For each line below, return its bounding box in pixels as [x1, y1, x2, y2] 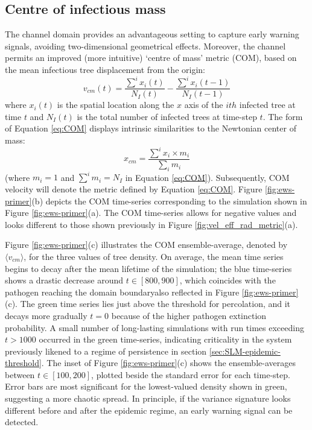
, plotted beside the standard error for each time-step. [91, 368, 290, 381]
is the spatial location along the [57, 98, 174, 111]
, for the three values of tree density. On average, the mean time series [24, 250, 284, 262]
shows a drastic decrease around [5, 274, 124, 286]
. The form [263, 110, 303, 122]
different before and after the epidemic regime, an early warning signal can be [5, 403, 293, 416]
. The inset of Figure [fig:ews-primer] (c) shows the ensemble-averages [41, 356, 296, 369]
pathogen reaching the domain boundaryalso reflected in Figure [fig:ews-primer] [5, 285, 299, 298]
